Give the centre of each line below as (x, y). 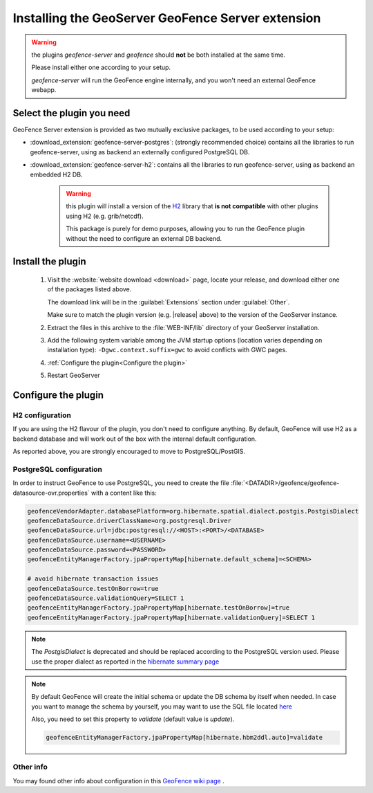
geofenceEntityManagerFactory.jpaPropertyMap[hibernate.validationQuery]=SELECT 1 (171, 617)
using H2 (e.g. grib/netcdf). (105, 216)
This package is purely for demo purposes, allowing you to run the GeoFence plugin (185, 229)
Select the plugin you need (71, 113)
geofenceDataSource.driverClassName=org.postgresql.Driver (129, 520)
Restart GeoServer (74, 375)
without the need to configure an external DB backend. (144, 238)
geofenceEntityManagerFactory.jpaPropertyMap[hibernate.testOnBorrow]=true (159, 608)
